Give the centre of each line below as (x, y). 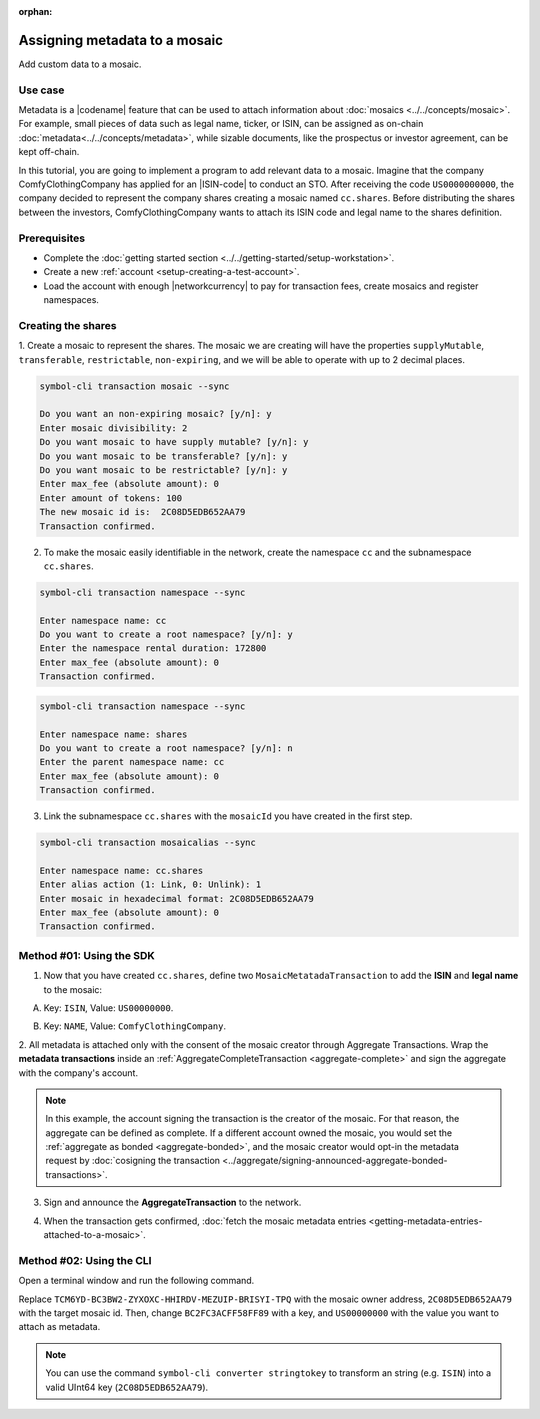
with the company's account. (78, 1072)
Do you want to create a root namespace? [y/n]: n (166, 748)
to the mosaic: (73, 989)
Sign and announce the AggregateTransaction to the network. (172, 1202)
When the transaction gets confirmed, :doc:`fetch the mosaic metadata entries (205, 1221)
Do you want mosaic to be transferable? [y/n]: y (163, 456)
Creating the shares (67, 325)
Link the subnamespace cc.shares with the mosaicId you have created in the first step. (228, 816)
